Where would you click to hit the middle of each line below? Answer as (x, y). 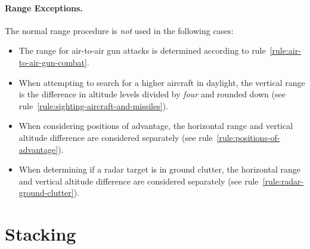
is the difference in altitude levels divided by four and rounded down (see (152, 94)
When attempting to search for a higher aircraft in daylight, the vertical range (162, 82)
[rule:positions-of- (248, 137)
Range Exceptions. (44, 7)
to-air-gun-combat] (53, 62)
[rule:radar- (283, 181)
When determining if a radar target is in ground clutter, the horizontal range (159, 169)
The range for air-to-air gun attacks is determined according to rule (142, 50)
